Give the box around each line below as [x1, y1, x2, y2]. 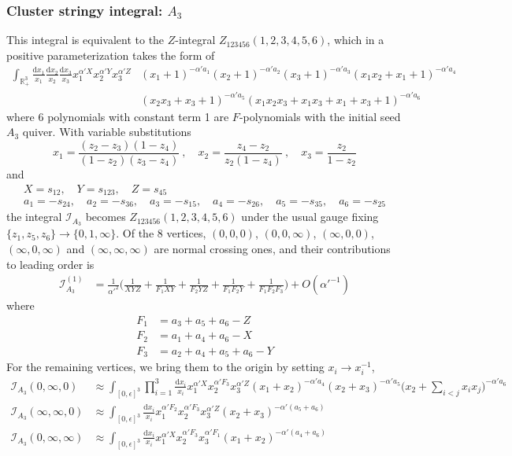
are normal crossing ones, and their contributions [154, 240, 391, 256]
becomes [85, 208, 126, 225]
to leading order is [6, 256, 95, 272]
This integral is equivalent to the [6, 31, 165, 48]
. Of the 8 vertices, [116, 225, 206, 241]
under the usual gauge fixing [241, 208, 379, 225]
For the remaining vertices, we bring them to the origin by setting [6, 359, 325, 375]
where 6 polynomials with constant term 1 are [6, 108, 229, 124]
